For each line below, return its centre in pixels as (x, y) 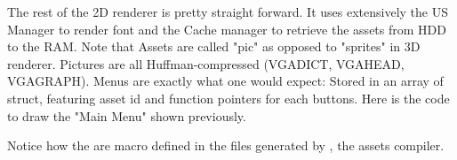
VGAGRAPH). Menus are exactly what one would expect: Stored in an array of (225, 81)
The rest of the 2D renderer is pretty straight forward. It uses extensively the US (228, 11)
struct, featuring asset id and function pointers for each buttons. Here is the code (228, 98)
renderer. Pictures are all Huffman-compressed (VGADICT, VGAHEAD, (206, 63)
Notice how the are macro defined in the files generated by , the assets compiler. (226, 145)
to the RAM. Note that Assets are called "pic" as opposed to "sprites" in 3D (214, 46)
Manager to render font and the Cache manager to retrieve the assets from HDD (227, 29)
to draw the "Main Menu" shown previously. (127, 115)
